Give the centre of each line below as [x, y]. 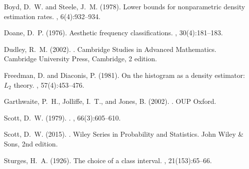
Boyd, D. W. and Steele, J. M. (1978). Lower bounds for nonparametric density [124, 6]
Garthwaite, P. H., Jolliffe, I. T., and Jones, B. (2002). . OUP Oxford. [110, 101]
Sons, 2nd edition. [31, 143]
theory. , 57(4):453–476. [49, 84]
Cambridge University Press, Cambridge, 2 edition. [81, 59]
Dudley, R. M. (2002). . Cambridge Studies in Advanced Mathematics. [110, 49]
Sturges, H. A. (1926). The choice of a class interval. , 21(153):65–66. [108, 160]
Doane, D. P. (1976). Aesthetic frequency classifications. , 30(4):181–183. [113, 33]
